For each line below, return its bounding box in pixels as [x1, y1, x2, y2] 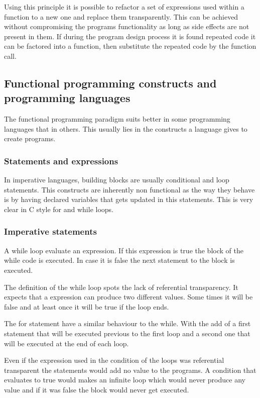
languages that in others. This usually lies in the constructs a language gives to [4, 123, 247, 134]
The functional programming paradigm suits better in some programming [4, 114, 230, 124]
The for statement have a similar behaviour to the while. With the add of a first [4, 318, 251, 329]
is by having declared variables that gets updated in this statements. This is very [4, 194, 253, 205]
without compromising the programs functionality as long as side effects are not [4, 21, 249, 32]
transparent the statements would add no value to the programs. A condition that [4, 364, 256, 375]
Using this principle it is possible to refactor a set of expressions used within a [4, 2, 244, 12]
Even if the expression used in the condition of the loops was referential [4, 355, 224, 365]
